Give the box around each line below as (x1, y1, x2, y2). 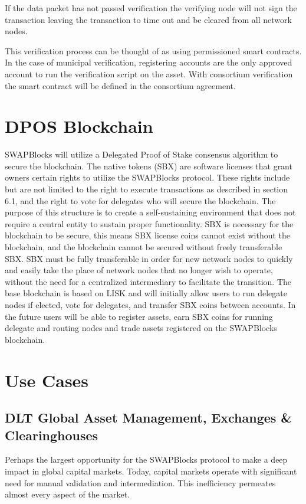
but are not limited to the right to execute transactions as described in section (5, 183, 288, 195)
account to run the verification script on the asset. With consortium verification (5, 67, 293, 80)
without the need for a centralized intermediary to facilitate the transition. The (5, 275, 292, 287)
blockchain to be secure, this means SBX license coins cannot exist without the (5, 229, 291, 241)
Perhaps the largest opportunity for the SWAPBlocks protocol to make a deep (5, 453, 288, 466)
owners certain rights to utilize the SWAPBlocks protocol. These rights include (5, 171, 290, 184)
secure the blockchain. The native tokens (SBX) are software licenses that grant (5, 159, 292, 172)
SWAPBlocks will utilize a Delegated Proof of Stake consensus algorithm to (5, 148, 278, 161)
